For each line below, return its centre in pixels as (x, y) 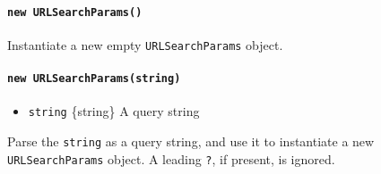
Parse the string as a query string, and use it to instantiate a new (191, 141)
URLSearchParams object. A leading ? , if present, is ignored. (171, 158)
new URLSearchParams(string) (94, 79)
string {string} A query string (114, 111)
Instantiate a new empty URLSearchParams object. (145, 44)
